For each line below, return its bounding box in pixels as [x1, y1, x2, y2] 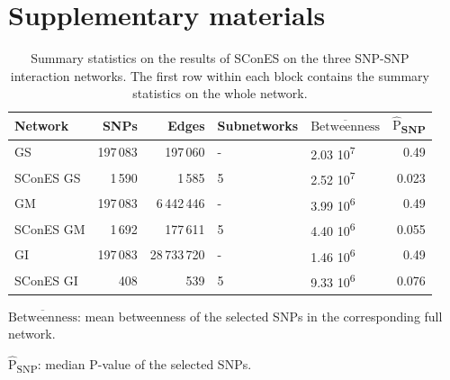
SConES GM [14, 219, 85, 238]
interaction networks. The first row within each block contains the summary [10, 66, 429, 85]
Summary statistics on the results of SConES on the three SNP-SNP [31, 49, 409, 68]
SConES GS [14, 167, 81, 186]
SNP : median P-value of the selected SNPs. [16, 355, 252, 375]
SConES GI [14, 270, 78, 289]
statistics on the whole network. [132, 84, 308, 103]
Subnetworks [217, 116, 299, 135]
